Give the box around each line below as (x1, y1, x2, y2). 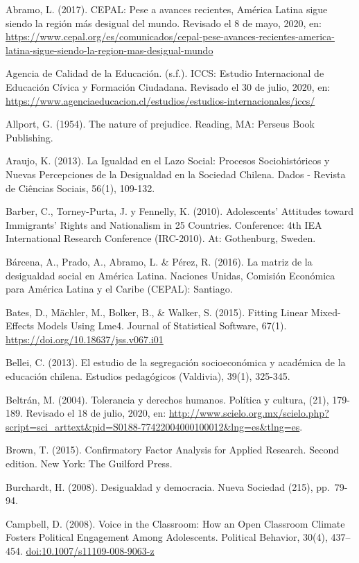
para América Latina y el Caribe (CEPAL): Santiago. (6, 281, 233, 296)
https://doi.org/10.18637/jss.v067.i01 (6, 331, 164, 346)
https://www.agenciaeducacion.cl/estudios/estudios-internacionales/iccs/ (6, 93, 315, 107)
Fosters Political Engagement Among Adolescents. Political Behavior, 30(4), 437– (6, 530, 351, 544)
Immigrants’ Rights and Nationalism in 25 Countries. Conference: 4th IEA (6, 217, 322, 232)
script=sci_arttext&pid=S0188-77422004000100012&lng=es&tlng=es (6, 419, 300, 433)
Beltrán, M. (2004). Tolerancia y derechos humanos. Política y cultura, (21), (6, 392, 329, 406)
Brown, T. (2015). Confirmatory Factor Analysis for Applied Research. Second (6, 442, 339, 457)
